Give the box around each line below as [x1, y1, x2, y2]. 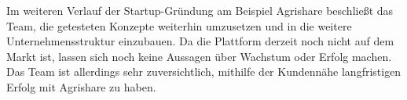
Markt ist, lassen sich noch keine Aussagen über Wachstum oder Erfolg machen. [6, 48, 392, 64]
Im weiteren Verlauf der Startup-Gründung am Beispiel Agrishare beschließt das [6, 2, 394, 18]
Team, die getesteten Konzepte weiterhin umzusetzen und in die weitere [6, 17, 352, 34]
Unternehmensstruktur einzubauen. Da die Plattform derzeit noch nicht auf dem [6, 33, 394, 49]
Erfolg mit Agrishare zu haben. [6, 78, 156, 95]
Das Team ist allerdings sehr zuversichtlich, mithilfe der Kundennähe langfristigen [6, 63, 401, 80]
